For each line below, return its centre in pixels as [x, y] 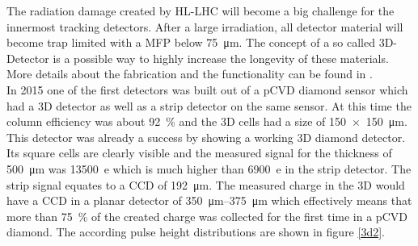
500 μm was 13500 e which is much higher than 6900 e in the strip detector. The [209, 168]
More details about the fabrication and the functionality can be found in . [190, 74]
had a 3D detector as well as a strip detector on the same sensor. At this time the [209, 105]
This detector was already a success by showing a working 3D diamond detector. [206, 137]
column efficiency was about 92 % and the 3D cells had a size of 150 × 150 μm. [207, 121]
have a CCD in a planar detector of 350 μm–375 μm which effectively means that [209, 200]
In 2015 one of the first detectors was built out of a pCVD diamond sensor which [207, 89]
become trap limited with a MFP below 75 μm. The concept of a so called [191, 42]
